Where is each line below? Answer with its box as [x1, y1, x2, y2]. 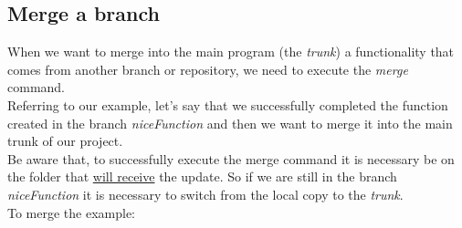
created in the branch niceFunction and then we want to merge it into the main [7, 113, 453, 132]
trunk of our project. [7, 131, 123, 150]
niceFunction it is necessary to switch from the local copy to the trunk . [7, 184, 404, 203]
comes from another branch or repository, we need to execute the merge [7, 59, 408, 78]
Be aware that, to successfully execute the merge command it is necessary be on [7, 149, 455, 168]
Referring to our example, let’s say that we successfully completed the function [7, 95, 448, 114]
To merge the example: [7, 202, 136, 222]
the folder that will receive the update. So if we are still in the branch [7, 167, 397, 186]
